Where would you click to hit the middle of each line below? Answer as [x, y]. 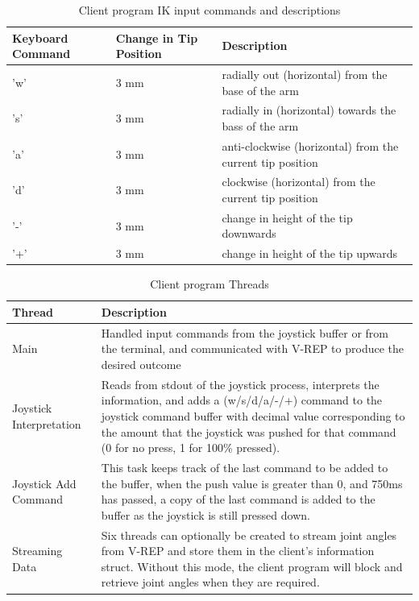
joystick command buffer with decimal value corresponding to [253, 415]
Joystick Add [44, 483]
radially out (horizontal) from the [305, 75]
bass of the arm [260, 126]
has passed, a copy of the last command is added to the [238, 499]
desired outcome [141, 364]
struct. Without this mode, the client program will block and [252, 566]
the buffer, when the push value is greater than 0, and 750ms [252, 483]
